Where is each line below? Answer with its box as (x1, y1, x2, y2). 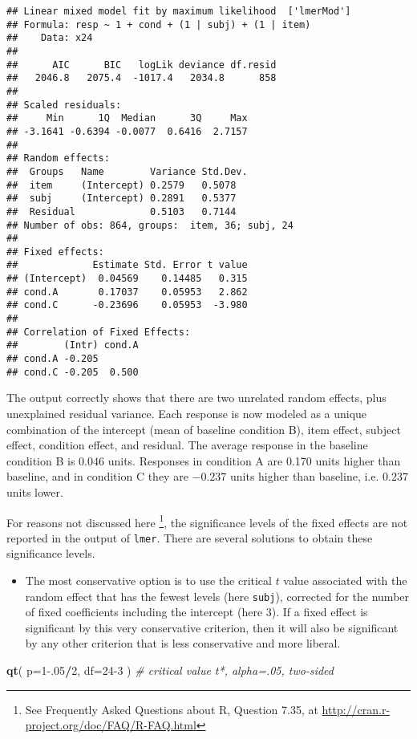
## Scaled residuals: (6, 99, 122, 111)
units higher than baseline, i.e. (230, 468, 379, 485)
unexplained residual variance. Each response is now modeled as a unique (6, 404, 367, 421)
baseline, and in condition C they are (6, 468, 188, 485)
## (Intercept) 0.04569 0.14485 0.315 (6, 273, 248, 285)
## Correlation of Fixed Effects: (6, 326, 191, 338)
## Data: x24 (6, 32, 93, 44)
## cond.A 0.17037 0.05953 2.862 (6, 286, 248, 298)
